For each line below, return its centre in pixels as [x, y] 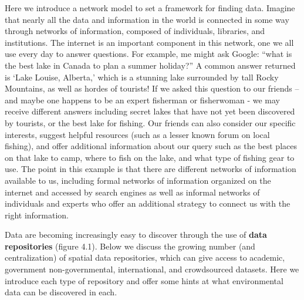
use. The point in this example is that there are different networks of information [151, 169]
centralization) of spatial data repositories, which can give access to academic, [145, 257]
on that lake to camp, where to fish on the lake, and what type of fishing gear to [150, 157]
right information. [37, 215]
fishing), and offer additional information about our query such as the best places [151, 146]
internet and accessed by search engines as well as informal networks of [132, 192]
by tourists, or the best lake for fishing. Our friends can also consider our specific [150, 122]
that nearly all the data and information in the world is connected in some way [147, 19]
